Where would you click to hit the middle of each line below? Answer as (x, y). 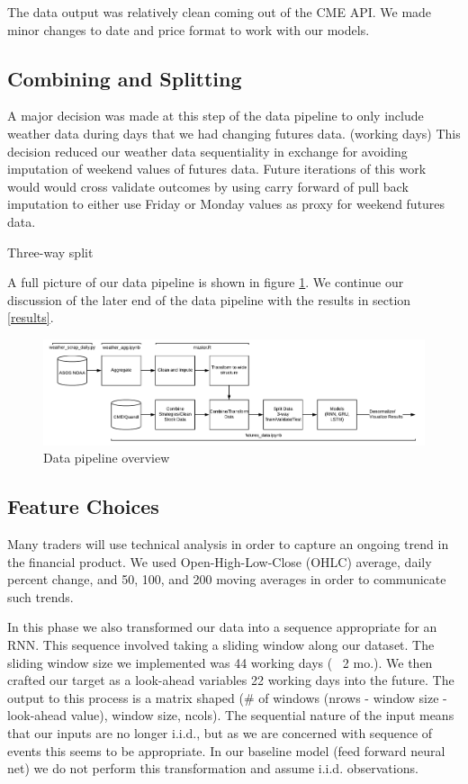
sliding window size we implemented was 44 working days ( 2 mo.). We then (220, 662)
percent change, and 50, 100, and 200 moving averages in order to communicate (227, 579)
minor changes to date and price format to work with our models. (189, 29)
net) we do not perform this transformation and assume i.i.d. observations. (213, 768)
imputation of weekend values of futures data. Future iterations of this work (217, 169)
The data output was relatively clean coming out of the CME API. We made (220, 12)
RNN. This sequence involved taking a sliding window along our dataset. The (221, 644)
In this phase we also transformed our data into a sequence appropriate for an (222, 627)
